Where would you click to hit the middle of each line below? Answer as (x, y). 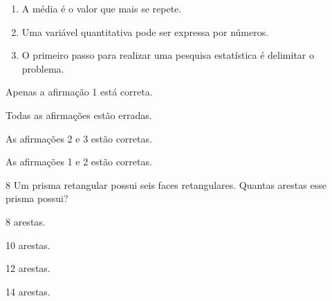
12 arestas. (28, 268)
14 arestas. (28, 291)
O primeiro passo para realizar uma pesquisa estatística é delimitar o (168, 55)
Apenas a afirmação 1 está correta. (79, 92)
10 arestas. (28, 245)
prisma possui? (37, 198)
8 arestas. (26, 221)
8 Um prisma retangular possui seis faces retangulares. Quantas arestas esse (166, 184)
